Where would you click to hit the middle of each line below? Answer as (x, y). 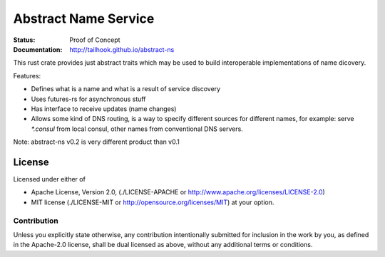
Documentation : (38, 49)
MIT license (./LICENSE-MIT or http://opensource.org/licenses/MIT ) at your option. (153, 202)
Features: (27, 75)
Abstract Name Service (84, 19)
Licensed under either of (49, 179)
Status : (24, 40)
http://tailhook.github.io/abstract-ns (122, 49)
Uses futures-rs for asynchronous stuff (88, 99)
